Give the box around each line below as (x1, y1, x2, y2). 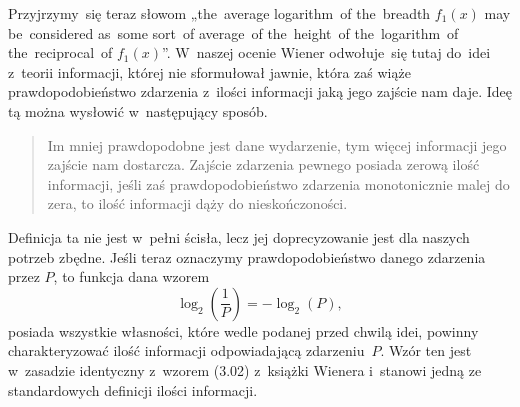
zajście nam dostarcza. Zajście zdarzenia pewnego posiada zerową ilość (47, 154, 480, 175)
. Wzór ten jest (380, 340, 472, 361)
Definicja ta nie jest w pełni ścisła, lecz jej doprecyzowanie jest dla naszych (8, 226, 470, 247)
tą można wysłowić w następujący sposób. (8, 100, 268, 121)
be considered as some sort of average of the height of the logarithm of (8, 22, 459, 43)
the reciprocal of (8, 42, 113, 63)
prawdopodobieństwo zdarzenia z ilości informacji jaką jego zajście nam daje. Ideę (8, 81, 512, 102)
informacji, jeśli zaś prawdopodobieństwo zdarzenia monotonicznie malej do (47, 173, 510, 194)
